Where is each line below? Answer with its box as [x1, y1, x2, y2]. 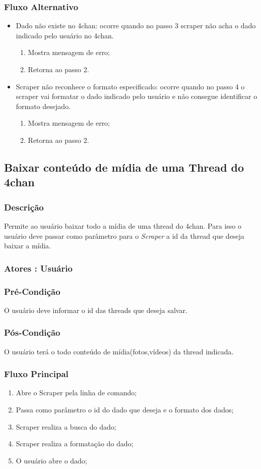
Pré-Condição [4, 285, 60, 297]
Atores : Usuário [4, 262, 73, 274]
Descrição [4, 200, 44, 213]
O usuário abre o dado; [16, 455, 87, 465]
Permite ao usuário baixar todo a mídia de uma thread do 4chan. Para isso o [4, 220, 241, 231]
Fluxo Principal [4, 368, 69, 380]
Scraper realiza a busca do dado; [16, 421, 116, 432]
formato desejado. [16, 100, 71, 111]
